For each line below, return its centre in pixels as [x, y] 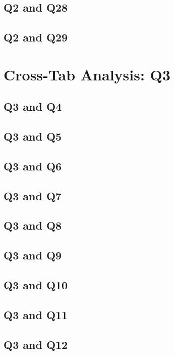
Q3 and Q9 [33, 255]
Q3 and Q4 [33, 106]
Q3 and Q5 [33, 136]
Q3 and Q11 [36, 314]
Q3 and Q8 [33, 225]
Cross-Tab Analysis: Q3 [87, 74]
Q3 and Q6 [33, 166]
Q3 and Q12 [36, 344]
